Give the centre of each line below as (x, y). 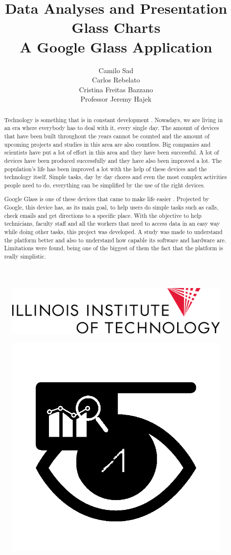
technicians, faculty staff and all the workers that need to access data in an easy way (112, 224)
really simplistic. (25, 256)
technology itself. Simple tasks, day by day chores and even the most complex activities (115, 177)
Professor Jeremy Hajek (116, 99)
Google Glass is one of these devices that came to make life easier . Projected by (107, 199)
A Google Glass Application (116, 46)
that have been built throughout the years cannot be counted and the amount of (107, 136)
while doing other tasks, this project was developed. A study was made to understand (113, 232)
